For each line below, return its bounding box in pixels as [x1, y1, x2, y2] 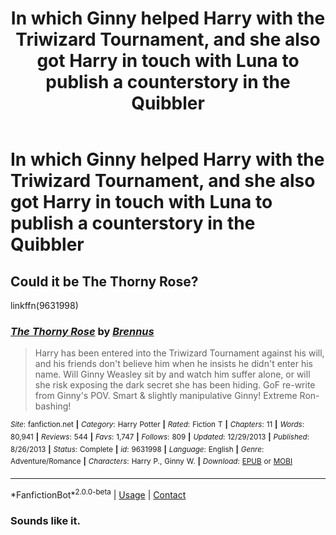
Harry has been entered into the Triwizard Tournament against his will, [34, 347, 325, 359]
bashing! [34, 400, 72, 412]
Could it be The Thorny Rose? [10, 273, 199, 290]
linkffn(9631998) [10, 300, 79, 311]
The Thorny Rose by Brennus [10, 324, 155, 338]
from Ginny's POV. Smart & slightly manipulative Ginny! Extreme [34, 390, 298, 402]
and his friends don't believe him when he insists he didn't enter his [34, 358, 313, 370]
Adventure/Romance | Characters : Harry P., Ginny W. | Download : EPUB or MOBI [10, 457, 293, 467]
